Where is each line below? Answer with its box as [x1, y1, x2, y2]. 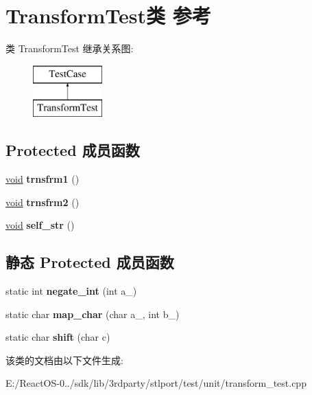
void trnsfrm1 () [5, 172, 80, 186]
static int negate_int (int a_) [5, 284, 137, 298]
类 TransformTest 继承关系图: [5, 41, 134, 56]
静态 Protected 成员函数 [5, 251, 174, 273]
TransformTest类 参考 [5, 1, 211, 30]
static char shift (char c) [5, 330, 110, 344]
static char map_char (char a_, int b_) [5, 306, 180, 321]
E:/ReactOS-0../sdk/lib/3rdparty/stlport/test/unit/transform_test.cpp [5, 376, 307, 390]
